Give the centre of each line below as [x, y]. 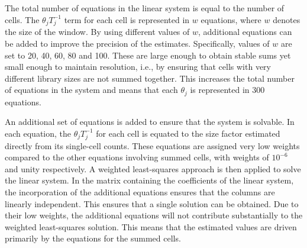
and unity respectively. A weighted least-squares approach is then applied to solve [153, 168]
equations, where [231, 19]
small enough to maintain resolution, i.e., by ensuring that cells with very [138, 67]
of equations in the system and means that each [91, 90]
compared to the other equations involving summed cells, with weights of [137, 157]
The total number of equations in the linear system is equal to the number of [145, 8]
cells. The [22, 19]
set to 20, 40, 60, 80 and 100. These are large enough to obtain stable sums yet [148, 55]
